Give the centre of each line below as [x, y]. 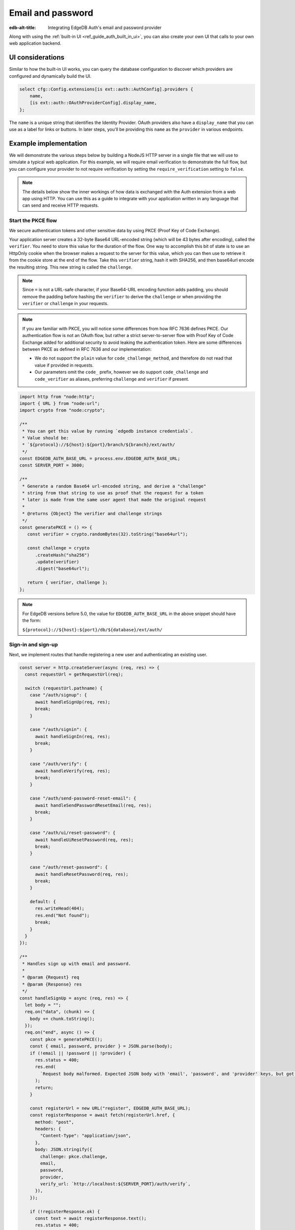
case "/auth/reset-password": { [69, 867]
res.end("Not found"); [62, 915]
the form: [32, 620]
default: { [43, 902]
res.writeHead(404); [60, 908]
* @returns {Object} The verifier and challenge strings [92, 514]
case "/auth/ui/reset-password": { [73, 833]
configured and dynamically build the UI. [50, 76]
